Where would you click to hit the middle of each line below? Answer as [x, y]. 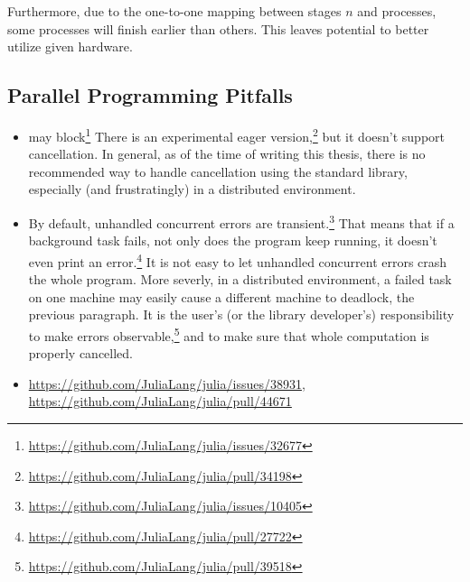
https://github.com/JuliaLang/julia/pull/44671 [160, 401]
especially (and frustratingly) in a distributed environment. [192, 189]
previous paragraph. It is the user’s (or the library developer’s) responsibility [241, 314]
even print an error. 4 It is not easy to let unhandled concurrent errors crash [238, 260]
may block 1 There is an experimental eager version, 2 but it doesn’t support [236, 134]
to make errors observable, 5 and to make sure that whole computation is [229, 334]
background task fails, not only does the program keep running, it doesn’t [233, 240]
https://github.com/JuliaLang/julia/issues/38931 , [167, 383]
